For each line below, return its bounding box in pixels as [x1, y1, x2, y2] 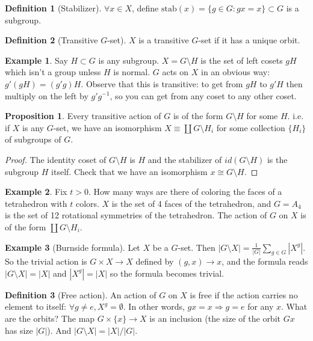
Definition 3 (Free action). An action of [5, 288, 156, 301]
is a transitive [138, 34, 189, 46]
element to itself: [5, 300, 66, 313]
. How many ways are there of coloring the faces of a [88, 185, 282, 198]
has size [5, 324, 33, 336]
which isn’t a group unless [5, 66, 101, 78]
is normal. [113, 66, 150, 78]
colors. [75, 197, 99, 209]
